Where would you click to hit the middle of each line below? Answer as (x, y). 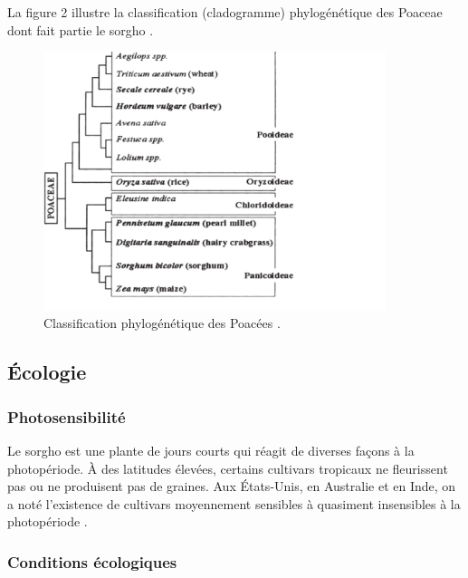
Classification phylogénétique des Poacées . (162, 323)
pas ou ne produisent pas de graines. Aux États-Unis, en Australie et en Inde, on (232, 486)
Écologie (47, 372)
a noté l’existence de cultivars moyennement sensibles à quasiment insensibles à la (234, 503)
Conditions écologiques (92, 561)
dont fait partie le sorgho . (81, 29)
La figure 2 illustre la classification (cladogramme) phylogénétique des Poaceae (225, 12)
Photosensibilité (67, 416)
